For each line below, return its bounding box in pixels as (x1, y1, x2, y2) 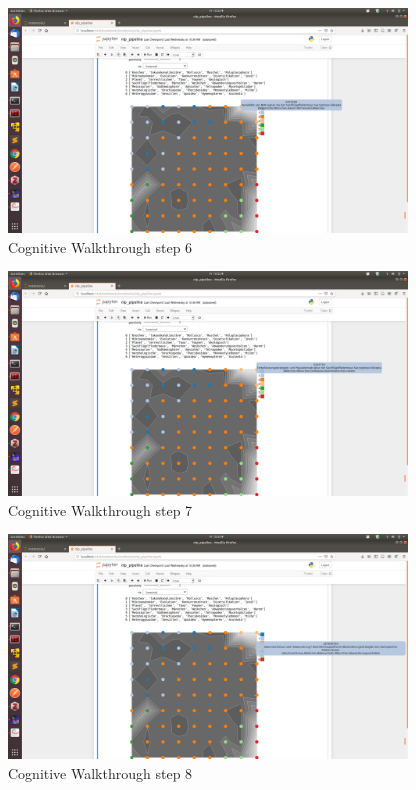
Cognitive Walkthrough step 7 (8, 499, 193, 520)
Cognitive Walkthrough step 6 (8, 236, 193, 257)
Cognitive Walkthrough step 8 (8, 762, 193, 783)
